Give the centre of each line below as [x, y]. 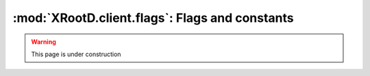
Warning [44, 42]
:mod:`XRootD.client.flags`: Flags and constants [153, 18]
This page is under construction [76, 54]
